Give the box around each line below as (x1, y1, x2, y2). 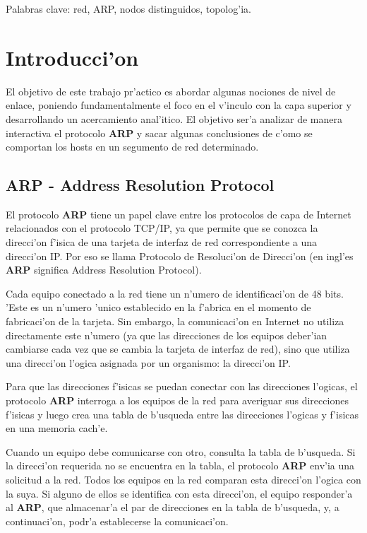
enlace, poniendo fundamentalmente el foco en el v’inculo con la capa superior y (6, 98, 351, 112)
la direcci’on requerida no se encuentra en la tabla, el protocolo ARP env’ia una (6, 458, 355, 473)
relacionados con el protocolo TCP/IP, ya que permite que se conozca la (6, 221, 318, 235)
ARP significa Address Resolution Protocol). (6, 262, 202, 277)
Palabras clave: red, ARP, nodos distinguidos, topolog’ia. (6, 1, 251, 16)
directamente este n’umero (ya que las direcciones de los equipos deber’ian (6, 327, 327, 342)
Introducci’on (6, 42, 139, 71)
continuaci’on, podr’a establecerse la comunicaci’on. (6, 513, 229, 528)
